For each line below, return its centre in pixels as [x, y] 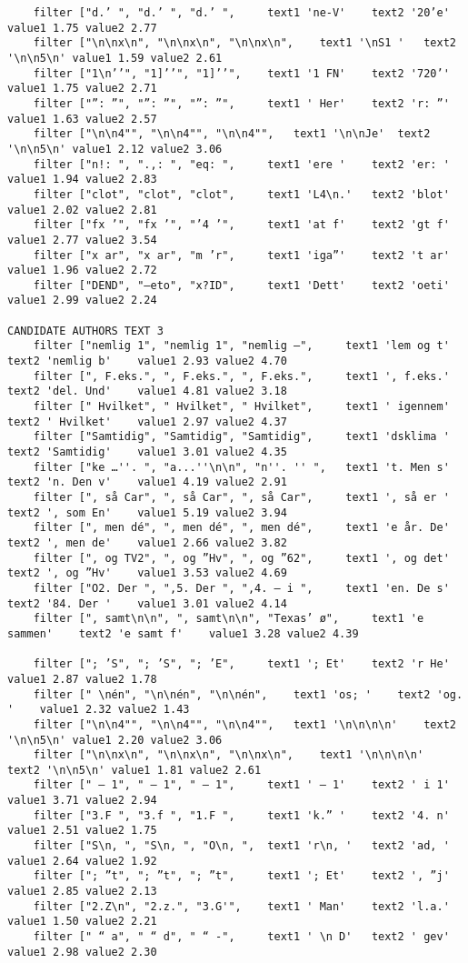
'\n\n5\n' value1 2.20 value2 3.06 [115, 740]
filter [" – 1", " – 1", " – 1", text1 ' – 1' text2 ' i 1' [241, 785]
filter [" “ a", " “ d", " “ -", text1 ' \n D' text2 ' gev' [241, 937]
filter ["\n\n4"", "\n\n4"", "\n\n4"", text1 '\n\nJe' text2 [232, 134]
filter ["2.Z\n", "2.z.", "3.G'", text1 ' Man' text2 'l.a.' [241, 906]
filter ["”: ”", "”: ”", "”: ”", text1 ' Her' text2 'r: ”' [241, 103]
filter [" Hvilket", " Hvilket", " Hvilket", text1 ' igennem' [241, 407]
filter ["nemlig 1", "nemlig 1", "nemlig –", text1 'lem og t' [241, 346]
